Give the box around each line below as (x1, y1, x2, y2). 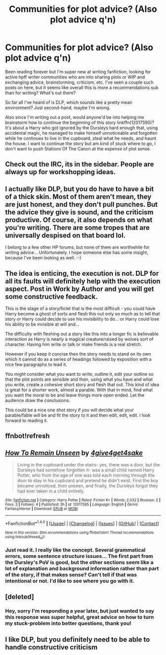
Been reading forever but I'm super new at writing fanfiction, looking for (5, 68, 151, 75)
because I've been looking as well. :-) (5, 255, 82, 261)
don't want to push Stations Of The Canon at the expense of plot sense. (5, 146, 152, 151)
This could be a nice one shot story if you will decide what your (5, 407, 134, 413)
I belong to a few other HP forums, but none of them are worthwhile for (5, 244, 150, 251)
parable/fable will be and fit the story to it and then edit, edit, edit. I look (5, 412, 151, 418)
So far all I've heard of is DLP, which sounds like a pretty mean (5, 99, 132, 105)
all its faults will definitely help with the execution (5, 277, 161, 285)
